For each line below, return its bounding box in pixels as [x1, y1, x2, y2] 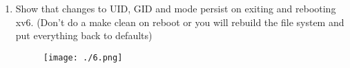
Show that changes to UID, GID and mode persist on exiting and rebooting [15, 1, 336, 15]
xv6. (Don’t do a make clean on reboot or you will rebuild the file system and [15, 14, 344, 29]
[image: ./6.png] [43, 52, 123, 63]
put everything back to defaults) [15, 28, 153, 43]
